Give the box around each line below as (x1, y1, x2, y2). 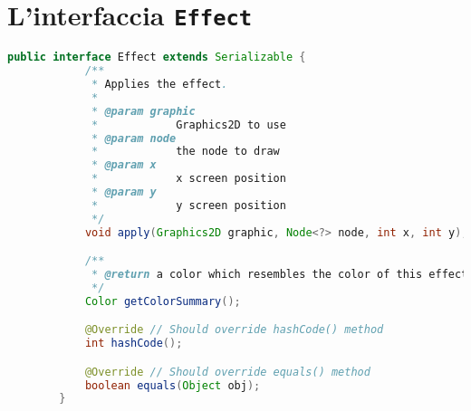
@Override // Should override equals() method (84, 365, 370, 378)
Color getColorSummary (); (84, 294, 241, 308)
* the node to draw (91, 145, 280, 158)
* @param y (91, 186, 157, 198)
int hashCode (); (84, 337, 183, 350)
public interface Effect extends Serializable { (7, 51, 306, 64)
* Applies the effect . (91, 78, 228, 91)
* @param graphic (91, 104, 196, 118)
